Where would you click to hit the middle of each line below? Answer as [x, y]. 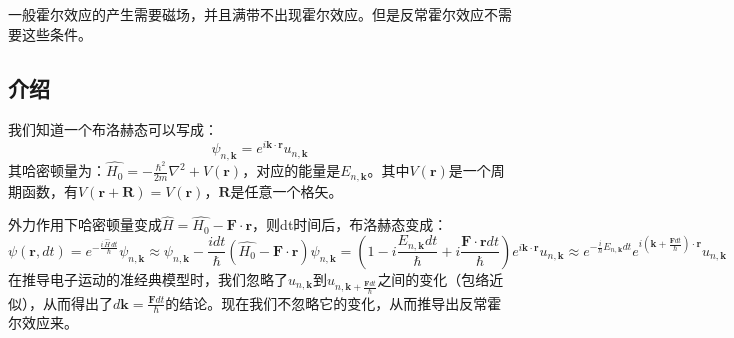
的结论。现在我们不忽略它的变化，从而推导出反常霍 [333, 302]
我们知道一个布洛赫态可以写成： [113, 129]
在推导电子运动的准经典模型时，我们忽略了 [148, 278]
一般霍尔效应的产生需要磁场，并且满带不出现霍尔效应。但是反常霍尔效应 [246, 14]
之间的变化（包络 [433, 278]
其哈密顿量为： [57, 170]
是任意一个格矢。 [286, 190]
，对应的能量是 [291, 170]
